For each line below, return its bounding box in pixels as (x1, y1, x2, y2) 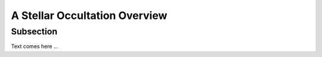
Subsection (11, 26, 58, 37)
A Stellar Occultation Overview (11, 9, 168, 22)
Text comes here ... (11, 43, 59, 50)
